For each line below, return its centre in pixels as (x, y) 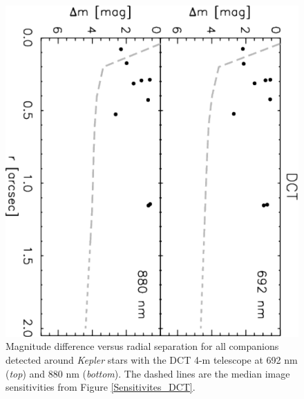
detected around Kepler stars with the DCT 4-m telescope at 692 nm (152, 360)
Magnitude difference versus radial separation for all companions (142, 346)
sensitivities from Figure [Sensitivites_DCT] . (101, 387)
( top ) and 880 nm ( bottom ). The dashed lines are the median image (148, 373)
